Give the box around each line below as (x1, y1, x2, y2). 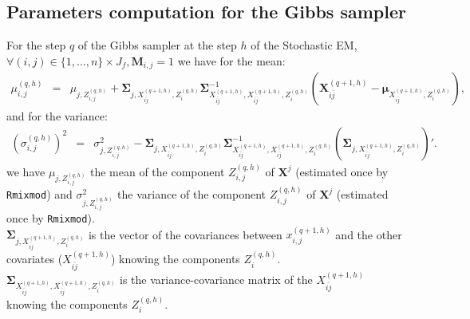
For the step (6, 37, 66, 53)
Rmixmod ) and (6, 186, 73, 203)
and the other (335, 226, 402, 242)
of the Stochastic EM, (251, 37, 357, 53)
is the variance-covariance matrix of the (120, 270, 313, 287)
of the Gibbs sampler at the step (77, 37, 237, 53)
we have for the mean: (177, 52, 286, 69)
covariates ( (6, 250, 63, 267)
